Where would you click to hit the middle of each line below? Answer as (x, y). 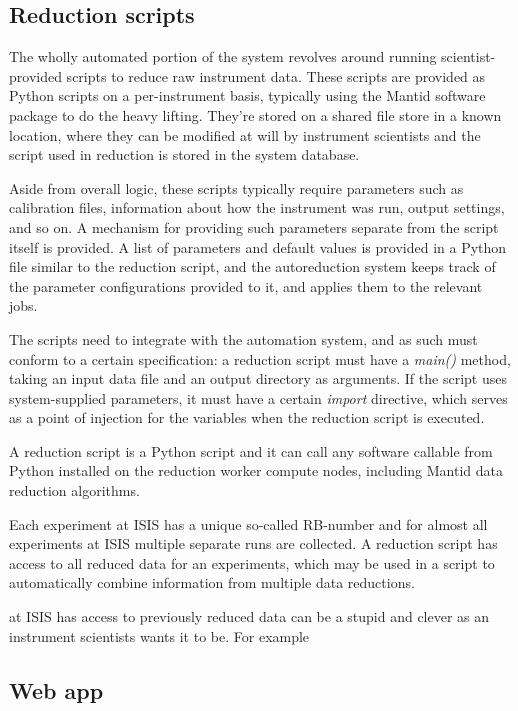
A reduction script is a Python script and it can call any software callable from (251, 450)
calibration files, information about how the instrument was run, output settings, (257, 207)
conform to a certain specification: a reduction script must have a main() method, (260, 358)
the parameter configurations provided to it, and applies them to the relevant (246, 285)
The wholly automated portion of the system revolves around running (223, 56)
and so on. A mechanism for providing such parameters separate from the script (254, 226)
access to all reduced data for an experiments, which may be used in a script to (252, 562)
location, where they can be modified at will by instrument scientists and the (245, 134)
